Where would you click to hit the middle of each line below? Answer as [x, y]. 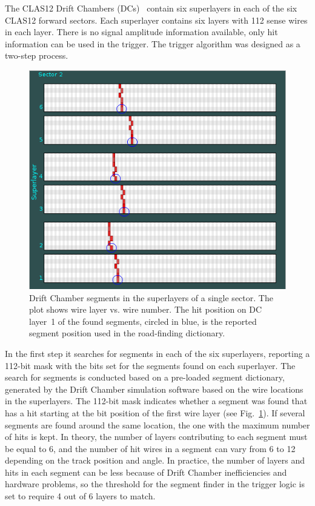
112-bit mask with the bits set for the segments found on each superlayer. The [150, 365]
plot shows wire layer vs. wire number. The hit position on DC [146, 309]
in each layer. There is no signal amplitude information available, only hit [141, 32]
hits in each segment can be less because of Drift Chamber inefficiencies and [146, 472]
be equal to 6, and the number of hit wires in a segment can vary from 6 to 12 [150, 448]
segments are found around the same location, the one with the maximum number [157, 424]
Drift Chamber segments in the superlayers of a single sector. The [151, 297]
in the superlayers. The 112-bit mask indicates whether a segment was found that [156, 401]
